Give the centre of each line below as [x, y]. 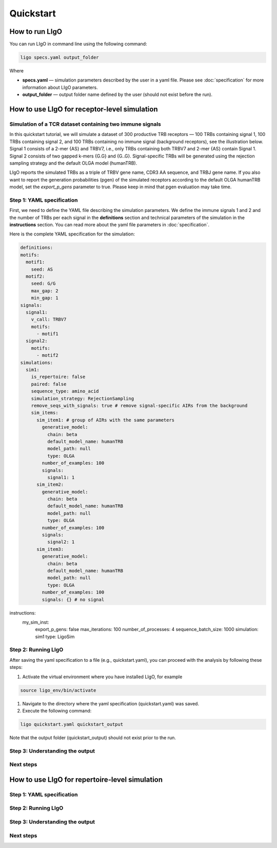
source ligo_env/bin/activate [58, 690]
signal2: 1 [61, 542]
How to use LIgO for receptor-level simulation [84, 110]
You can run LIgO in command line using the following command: [78, 44]
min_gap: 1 [45, 298]
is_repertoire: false [58, 377]
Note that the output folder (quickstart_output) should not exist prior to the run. [93, 737]
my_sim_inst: [36, 622]
